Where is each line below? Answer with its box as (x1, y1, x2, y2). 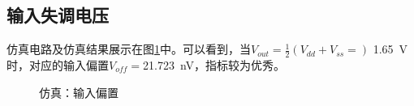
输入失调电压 (6, 2, 109, 28)
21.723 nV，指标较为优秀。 (143, 57, 286, 74)
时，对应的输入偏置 (6, 57, 109, 74)
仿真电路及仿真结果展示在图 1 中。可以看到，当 (6, 40, 251, 57)
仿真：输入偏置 (39, 83, 119, 100)
